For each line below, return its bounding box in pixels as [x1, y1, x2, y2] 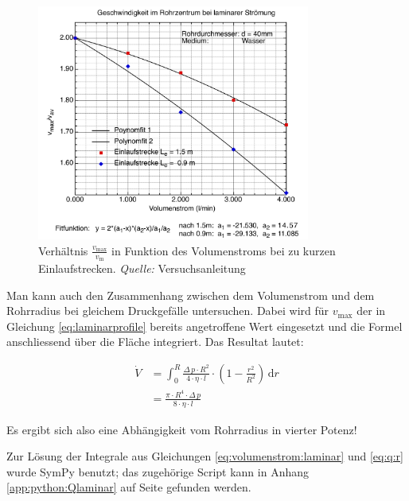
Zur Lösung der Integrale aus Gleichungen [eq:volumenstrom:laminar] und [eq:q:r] [6, 448, 403, 464]
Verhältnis [38, 242, 88, 258]
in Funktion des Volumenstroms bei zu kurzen [111, 242, 336, 258]
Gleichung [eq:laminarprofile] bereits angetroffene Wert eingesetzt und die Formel [6, 317, 403, 334]
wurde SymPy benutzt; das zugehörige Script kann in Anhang [6, 463, 310, 480]
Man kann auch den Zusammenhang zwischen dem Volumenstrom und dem [6, 286, 375, 303]
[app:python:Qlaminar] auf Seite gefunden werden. [6, 479, 251, 495]
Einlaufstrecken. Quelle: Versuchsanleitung [38, 259, 246, 276]
